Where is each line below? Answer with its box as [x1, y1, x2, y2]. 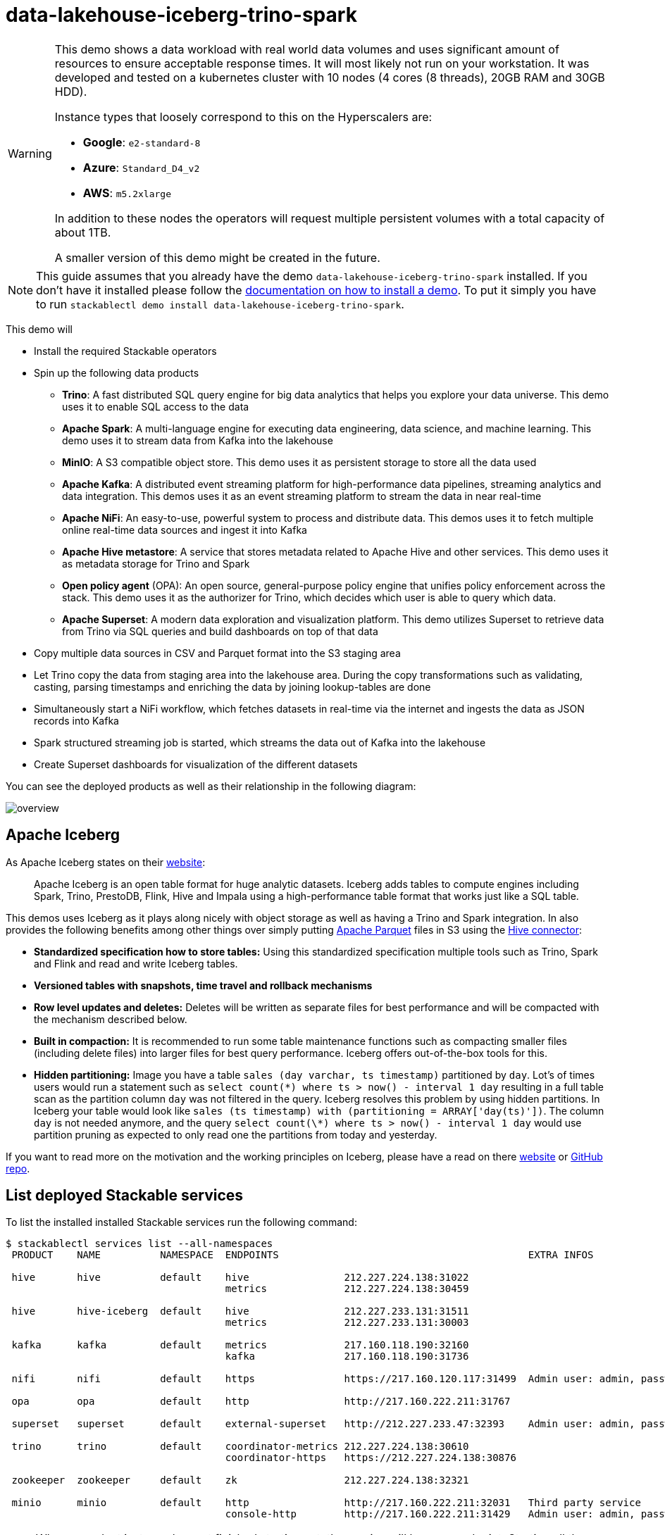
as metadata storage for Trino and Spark [62, 557, 250, 570]
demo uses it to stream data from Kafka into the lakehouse [62, 434, 333, 446]
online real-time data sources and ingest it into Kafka [62, 523, 307, 536]
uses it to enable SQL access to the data [62, 400, 249, 413]
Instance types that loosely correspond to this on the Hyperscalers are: [54, 109, 433, 124]
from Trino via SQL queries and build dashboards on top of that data [62, 625, 378, 637]
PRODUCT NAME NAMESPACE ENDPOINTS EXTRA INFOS [11, 1249, 594, 1261]
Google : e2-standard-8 [82, 134, 201, 149]
